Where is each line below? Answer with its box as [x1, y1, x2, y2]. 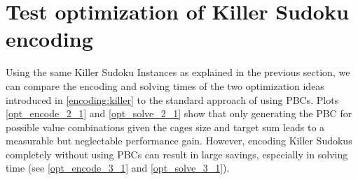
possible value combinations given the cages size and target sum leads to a [6, 119, 325, 134]
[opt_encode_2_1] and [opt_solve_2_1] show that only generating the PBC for [6, 106, 352, 121]
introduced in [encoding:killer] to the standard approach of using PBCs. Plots [6, 92, 339, 107]
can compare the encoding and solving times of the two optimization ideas [6, 78, 324, 93]
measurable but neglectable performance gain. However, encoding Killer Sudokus [6, 133, 352, 148]
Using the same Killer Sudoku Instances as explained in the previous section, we [6, 65, 350, 80]
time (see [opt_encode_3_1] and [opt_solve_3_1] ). [6, 160, 230, 175]
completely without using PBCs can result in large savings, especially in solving [6, 147, 348, 161]
